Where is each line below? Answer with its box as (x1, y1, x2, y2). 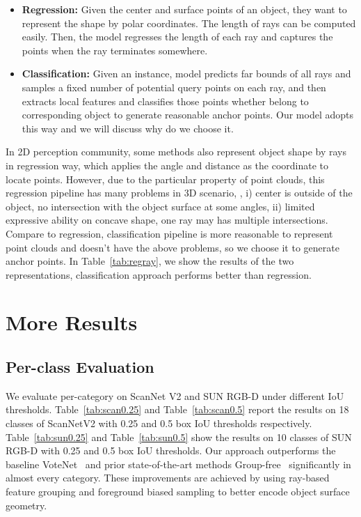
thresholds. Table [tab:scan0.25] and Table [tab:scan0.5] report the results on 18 (6, 402, 349, 417)
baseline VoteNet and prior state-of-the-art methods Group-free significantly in (6, 456, 351, 471)
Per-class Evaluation (6, 356, 154, 378)
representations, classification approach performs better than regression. (6, 267, 312, 281)
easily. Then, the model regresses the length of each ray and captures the (22, 29, 333, 44)
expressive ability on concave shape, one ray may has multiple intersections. (6, 213, 328, 227)
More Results (6, 308, 138, 337)
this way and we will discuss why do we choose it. (22, 121, 234, 135)
